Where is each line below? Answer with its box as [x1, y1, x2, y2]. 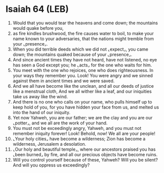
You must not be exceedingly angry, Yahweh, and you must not [12, 125, 141, 131]
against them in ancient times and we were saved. [12, 78, 115, 84]
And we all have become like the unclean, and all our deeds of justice [12, 83, 154, 89]
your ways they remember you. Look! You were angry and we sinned [12, 72, 153, 78]
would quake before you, [12, 25, 64, 31]
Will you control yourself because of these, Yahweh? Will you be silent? [12, 157, 158, 163]
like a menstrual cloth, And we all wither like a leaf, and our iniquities [12, 88, 152, 94]
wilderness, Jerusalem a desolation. [12, 141, 86, 147]
